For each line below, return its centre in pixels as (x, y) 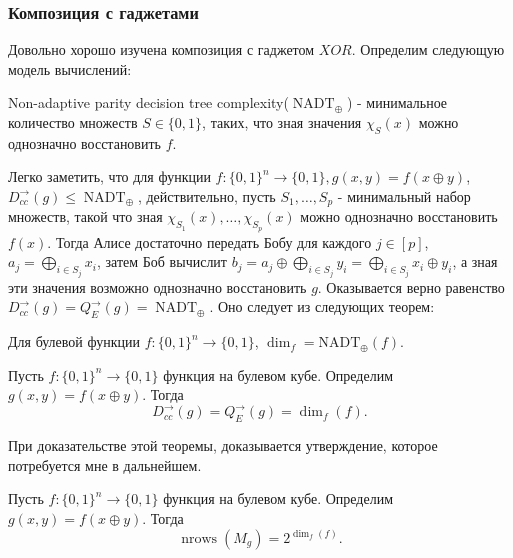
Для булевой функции (74, 341)
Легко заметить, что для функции (109, 176)
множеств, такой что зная (85, 216)
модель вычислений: (70, 68)
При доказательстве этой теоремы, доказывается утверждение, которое (223, 445)
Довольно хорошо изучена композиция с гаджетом (161, 49)
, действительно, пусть (206, 195)
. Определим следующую (428, 49)
